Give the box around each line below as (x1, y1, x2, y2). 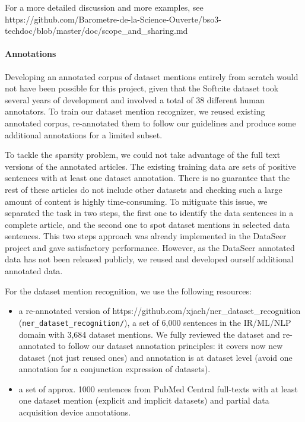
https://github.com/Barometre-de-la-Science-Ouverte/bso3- (5, 12, 221, 25)
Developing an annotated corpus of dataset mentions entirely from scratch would (5, 70, 298, 83)
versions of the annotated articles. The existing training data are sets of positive (5, 160, 296, 172)
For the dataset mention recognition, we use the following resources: (5, 284, 252, 297)
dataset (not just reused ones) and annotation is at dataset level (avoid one (18, 351, 293, 363)
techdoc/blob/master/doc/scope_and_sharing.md (5, 24, 188, 37)
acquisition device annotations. (18, 406, 131, 418)
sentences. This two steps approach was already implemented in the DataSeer (5, 230, 287, 242)
